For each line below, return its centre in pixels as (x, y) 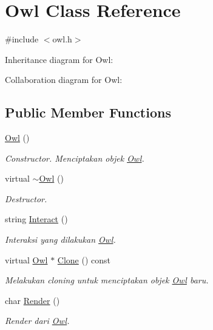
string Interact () (36, 219)
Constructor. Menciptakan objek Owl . (75, 158)
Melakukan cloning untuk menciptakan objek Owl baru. (107, 280)
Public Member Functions (88, 112)
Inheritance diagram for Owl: (59, 59)
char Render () (32, 300)
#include (22, 39)
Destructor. (26, 198)
